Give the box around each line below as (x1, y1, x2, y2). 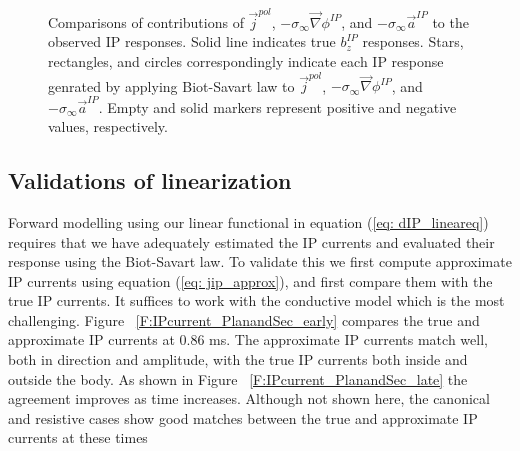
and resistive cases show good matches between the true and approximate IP (8, 407, 478, 428)
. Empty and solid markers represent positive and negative (98, 96, 457, 117)
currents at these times (8, 427, 148, 448)
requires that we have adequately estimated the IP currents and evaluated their (8, 231, 495, 252)
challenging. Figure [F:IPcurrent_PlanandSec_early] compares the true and (8, 309, 480, 330)
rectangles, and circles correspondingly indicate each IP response (48, 50, 444, 71)
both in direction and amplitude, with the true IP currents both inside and (8, 349, 468, 370)
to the (432, 11, 469, 32)
